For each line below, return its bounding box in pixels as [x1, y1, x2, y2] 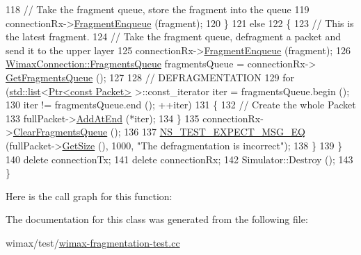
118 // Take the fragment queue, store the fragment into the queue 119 [6, 2, 310, 16]
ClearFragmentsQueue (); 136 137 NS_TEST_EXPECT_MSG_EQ [13, 124, 305, 139]
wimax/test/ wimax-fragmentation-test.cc [6, 235, 180, 249]
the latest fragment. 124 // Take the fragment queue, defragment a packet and [6, 29, 342, 44]
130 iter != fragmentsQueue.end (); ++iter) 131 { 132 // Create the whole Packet [6, 97, 356, 112]
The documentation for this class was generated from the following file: [6, 212, 308, 227]
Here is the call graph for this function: [6, 188, 173, 203]
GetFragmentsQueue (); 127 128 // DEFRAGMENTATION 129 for [6, 69, 294, 84]
